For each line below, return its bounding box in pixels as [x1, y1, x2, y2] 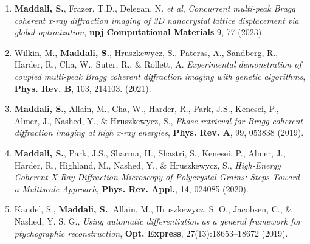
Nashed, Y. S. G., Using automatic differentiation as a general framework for [14, 214, 301, 227]
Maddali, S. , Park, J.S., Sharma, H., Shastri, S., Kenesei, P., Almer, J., [14, 146, 286, 159]
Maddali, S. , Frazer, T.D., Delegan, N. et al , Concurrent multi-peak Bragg [14, 2, 295, 14]
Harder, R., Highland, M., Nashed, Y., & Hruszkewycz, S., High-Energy [14, 158, 281, 171]
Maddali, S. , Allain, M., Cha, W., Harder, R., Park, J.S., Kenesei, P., [14, 102, 279, 115]
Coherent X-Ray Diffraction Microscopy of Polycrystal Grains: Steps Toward [14, 170, 300, 183]
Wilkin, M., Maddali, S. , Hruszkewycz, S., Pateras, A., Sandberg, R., [14, 46, 278, 58]
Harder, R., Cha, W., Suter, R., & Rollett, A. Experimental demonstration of [14, 58, 301, 71]
